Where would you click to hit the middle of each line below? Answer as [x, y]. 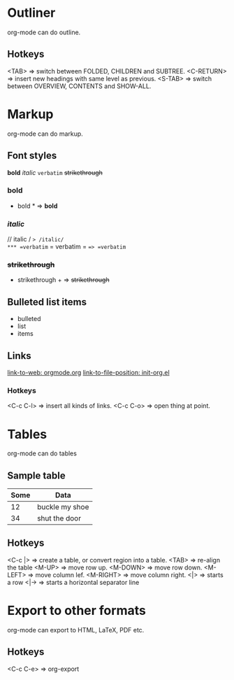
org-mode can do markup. [45, 134]
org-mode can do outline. [44, 32]
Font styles [32, 156]
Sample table [36, 475]
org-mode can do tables [42, 453]
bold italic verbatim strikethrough [55, 172]
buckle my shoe [63, 507]
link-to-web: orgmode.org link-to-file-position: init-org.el [88, 373]
